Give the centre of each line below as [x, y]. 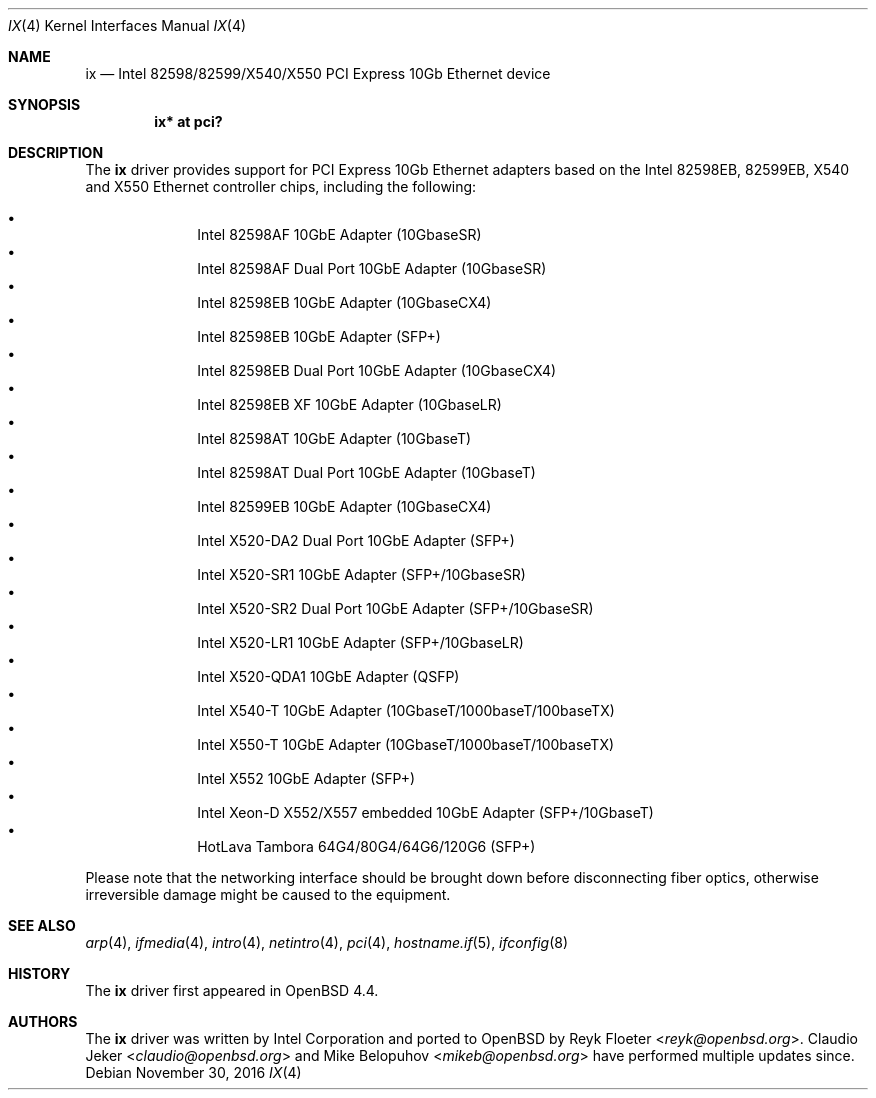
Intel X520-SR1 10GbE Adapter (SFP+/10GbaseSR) [361, 574]
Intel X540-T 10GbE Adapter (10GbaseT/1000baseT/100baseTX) [406, 710]
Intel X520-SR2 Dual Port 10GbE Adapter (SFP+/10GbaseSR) [395, 608]
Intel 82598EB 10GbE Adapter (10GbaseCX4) [344, 302]
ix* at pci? [188, 121]
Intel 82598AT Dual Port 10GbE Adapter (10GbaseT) [366, 472]
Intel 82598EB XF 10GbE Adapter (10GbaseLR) [349, 404]
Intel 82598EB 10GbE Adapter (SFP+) [319, 336]
